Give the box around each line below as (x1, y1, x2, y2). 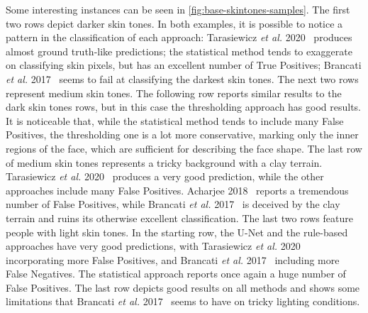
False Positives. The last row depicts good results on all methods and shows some (6, 280, 360, 295)
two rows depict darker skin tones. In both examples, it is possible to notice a (6, 16, 343, 31)
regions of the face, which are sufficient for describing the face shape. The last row (6, 141, 362, 155)
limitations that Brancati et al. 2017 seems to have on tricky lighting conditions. (6, 294, 360, 309)
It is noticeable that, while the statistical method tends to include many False (6, 113, 344, 128)
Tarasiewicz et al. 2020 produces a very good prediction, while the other (6, 169, 324, 184)
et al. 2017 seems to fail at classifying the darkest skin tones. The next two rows (6, 71, 359, 86)
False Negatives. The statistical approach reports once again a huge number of (6, 266, 346, 281)
